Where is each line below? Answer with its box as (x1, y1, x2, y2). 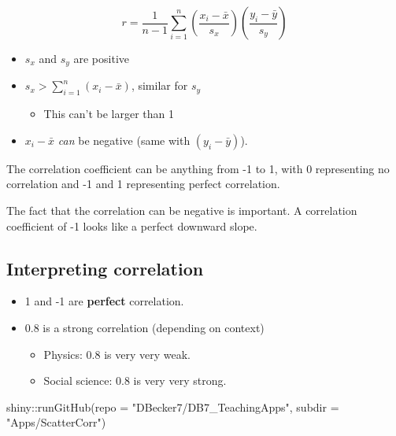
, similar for (131, 77, 188, 94)
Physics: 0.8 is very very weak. (43, 345, 191, 362)
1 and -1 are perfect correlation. (24, 293, 184, 309)
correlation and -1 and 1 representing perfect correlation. (6, 176, 280, 192)
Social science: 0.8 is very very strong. (43, 372, 227, 389)
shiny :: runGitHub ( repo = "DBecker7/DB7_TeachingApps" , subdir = (6, 398, 339, 415)
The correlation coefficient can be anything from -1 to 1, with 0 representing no (6, 160, 390, 176)
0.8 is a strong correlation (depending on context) (24, 320, 265, 336)
